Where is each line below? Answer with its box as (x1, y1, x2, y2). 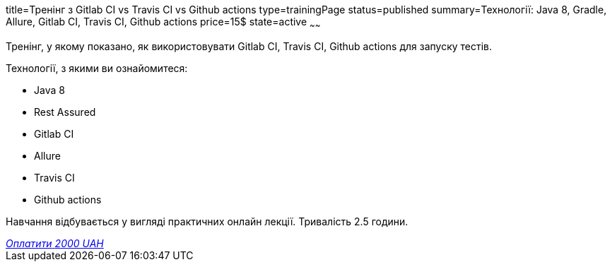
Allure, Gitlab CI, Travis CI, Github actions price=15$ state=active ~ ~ (6, 16, 321, 30)
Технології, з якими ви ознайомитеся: (6, 61, 188, 74)
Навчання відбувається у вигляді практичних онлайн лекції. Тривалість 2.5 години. (6, 215, 408, 227)
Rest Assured (34, 105, 96, 118)
